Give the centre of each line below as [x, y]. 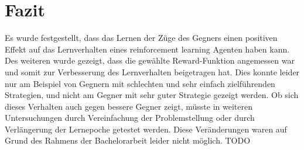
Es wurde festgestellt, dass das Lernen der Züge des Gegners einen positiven [141, 38]
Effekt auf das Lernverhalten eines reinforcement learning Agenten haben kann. [147, 49]
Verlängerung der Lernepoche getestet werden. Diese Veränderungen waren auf [146, 129]
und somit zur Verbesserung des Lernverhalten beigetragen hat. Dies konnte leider [152, 71]
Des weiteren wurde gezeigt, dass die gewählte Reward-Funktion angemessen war [150, 60]
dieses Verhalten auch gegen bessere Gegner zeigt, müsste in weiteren [129, 106]
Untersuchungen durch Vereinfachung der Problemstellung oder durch [130, 118]
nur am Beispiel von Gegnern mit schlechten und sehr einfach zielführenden [140, 83]
